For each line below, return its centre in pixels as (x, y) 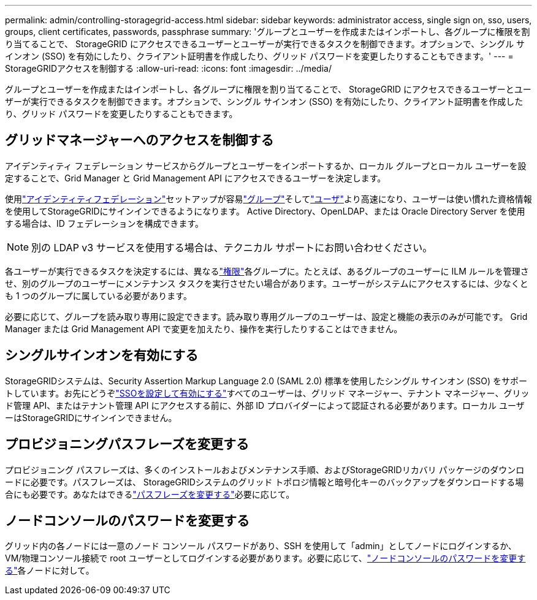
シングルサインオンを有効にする (102, 355)
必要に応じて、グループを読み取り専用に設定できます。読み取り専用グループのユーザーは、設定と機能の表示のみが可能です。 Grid (266, 316)
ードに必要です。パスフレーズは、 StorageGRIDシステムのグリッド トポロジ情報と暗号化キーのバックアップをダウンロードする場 (265, 482)
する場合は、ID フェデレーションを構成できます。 (105, 223)
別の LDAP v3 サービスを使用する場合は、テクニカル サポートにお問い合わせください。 (232, 247)
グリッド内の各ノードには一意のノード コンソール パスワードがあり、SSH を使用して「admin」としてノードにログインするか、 (261, 546)
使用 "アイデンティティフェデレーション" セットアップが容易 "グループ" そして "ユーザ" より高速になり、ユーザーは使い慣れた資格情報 (268, 199)
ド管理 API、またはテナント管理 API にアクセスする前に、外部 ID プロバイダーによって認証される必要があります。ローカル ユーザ (265, 405)
